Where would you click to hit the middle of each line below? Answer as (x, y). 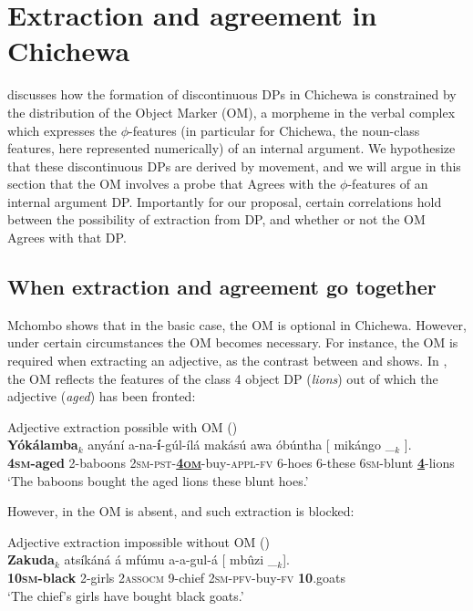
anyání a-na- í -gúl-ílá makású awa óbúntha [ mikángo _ (242, 445)
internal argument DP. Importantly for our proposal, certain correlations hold (225, 201)
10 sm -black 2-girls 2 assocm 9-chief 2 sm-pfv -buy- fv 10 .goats (177, 577)
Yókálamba (43, 445)
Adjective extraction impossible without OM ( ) (139, 541)
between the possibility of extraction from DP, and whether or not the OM (216, 219)
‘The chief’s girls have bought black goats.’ (126, 595)
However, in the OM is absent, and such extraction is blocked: (181, 511)
